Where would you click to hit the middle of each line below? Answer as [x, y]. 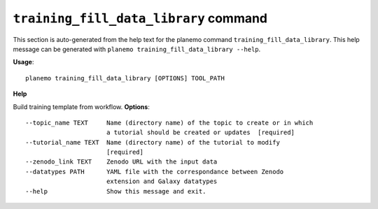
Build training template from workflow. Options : [81, 107]
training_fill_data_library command [140, 18]
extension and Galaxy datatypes [162, 181]
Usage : [23, 62]
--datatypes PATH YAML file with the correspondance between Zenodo [155, 172]
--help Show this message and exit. [116, 191]
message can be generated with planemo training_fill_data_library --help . [137, 49]
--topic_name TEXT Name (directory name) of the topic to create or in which [169, 123]
